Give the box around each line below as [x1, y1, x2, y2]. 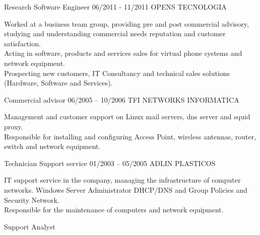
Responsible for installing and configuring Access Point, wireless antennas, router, [4, 131, 256, 141]
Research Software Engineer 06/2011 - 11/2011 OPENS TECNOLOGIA [4, 2, 227, 12]
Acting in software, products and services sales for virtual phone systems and [4, 48, 242, 58]
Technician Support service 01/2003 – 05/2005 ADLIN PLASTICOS [4, 158, 216, 168]
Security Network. [4, 194, 59, 205]
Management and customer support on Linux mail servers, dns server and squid [4, 111, 250, 122]
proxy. [4, 121, 23, 131]
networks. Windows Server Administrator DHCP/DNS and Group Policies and [4, 184, 247, 195]
